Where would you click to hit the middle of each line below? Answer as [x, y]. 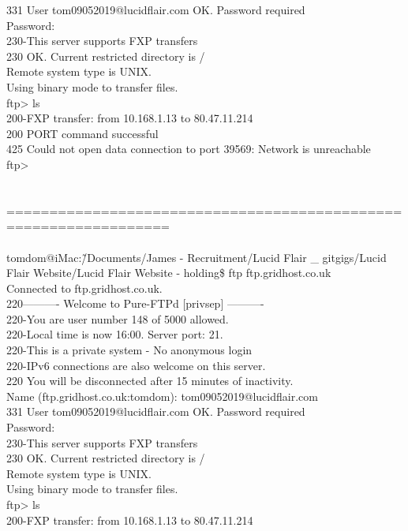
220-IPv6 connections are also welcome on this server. [136, 365]
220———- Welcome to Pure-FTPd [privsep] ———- [135, 303]
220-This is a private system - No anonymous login [129, 350]
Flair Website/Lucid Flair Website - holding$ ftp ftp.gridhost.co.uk [169, 273]
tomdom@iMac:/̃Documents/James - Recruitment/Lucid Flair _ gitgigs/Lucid [197, 257]
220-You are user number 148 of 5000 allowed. [118, 318]
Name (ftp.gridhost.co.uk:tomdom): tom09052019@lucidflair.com [162, 396]
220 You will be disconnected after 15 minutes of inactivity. [150, 381]
